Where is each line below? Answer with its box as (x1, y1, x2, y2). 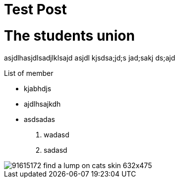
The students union (4, 27, 135, 44)
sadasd (44, 145, 67, 154)
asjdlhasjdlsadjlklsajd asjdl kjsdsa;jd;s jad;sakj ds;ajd (4, 53, 176, 62)
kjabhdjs (24, 84, 52, 93)
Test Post (4, 1, 67, 18)
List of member (4, 68, 54, 77)
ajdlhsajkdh (24, 99, 61, 108)
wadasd (44, 130, 69, 139)
